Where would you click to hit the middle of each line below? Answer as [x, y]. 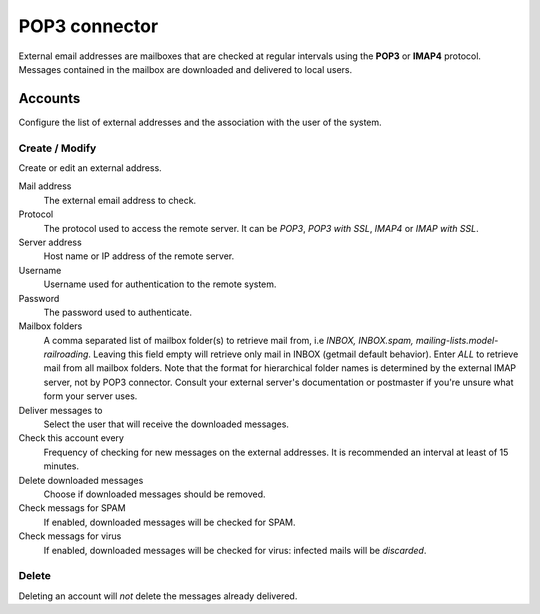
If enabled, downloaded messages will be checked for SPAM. [169, 522]
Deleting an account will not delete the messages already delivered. [158, 596]
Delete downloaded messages [81, 480]
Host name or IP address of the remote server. [139, 256]
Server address [50, 242]
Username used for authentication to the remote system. [160, 284]
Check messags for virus [70, 536]
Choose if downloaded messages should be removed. [154, 494]
